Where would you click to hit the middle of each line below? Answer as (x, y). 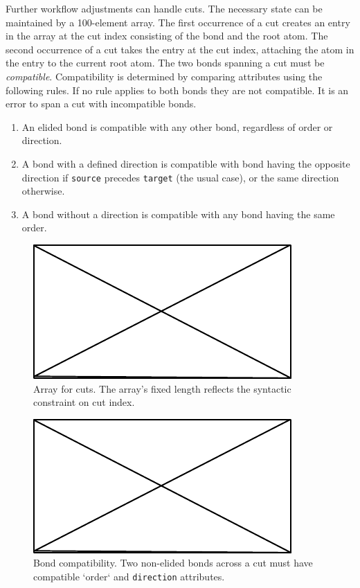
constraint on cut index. (84, 402)
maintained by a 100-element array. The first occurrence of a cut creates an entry (178, 22)
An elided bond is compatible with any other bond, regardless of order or (177, 126)
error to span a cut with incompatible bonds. (101, 104)
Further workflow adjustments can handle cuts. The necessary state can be (164, 8)
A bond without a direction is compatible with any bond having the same (178, 214)
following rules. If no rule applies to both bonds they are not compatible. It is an (177, 90)
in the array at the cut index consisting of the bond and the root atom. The (167, 36)
